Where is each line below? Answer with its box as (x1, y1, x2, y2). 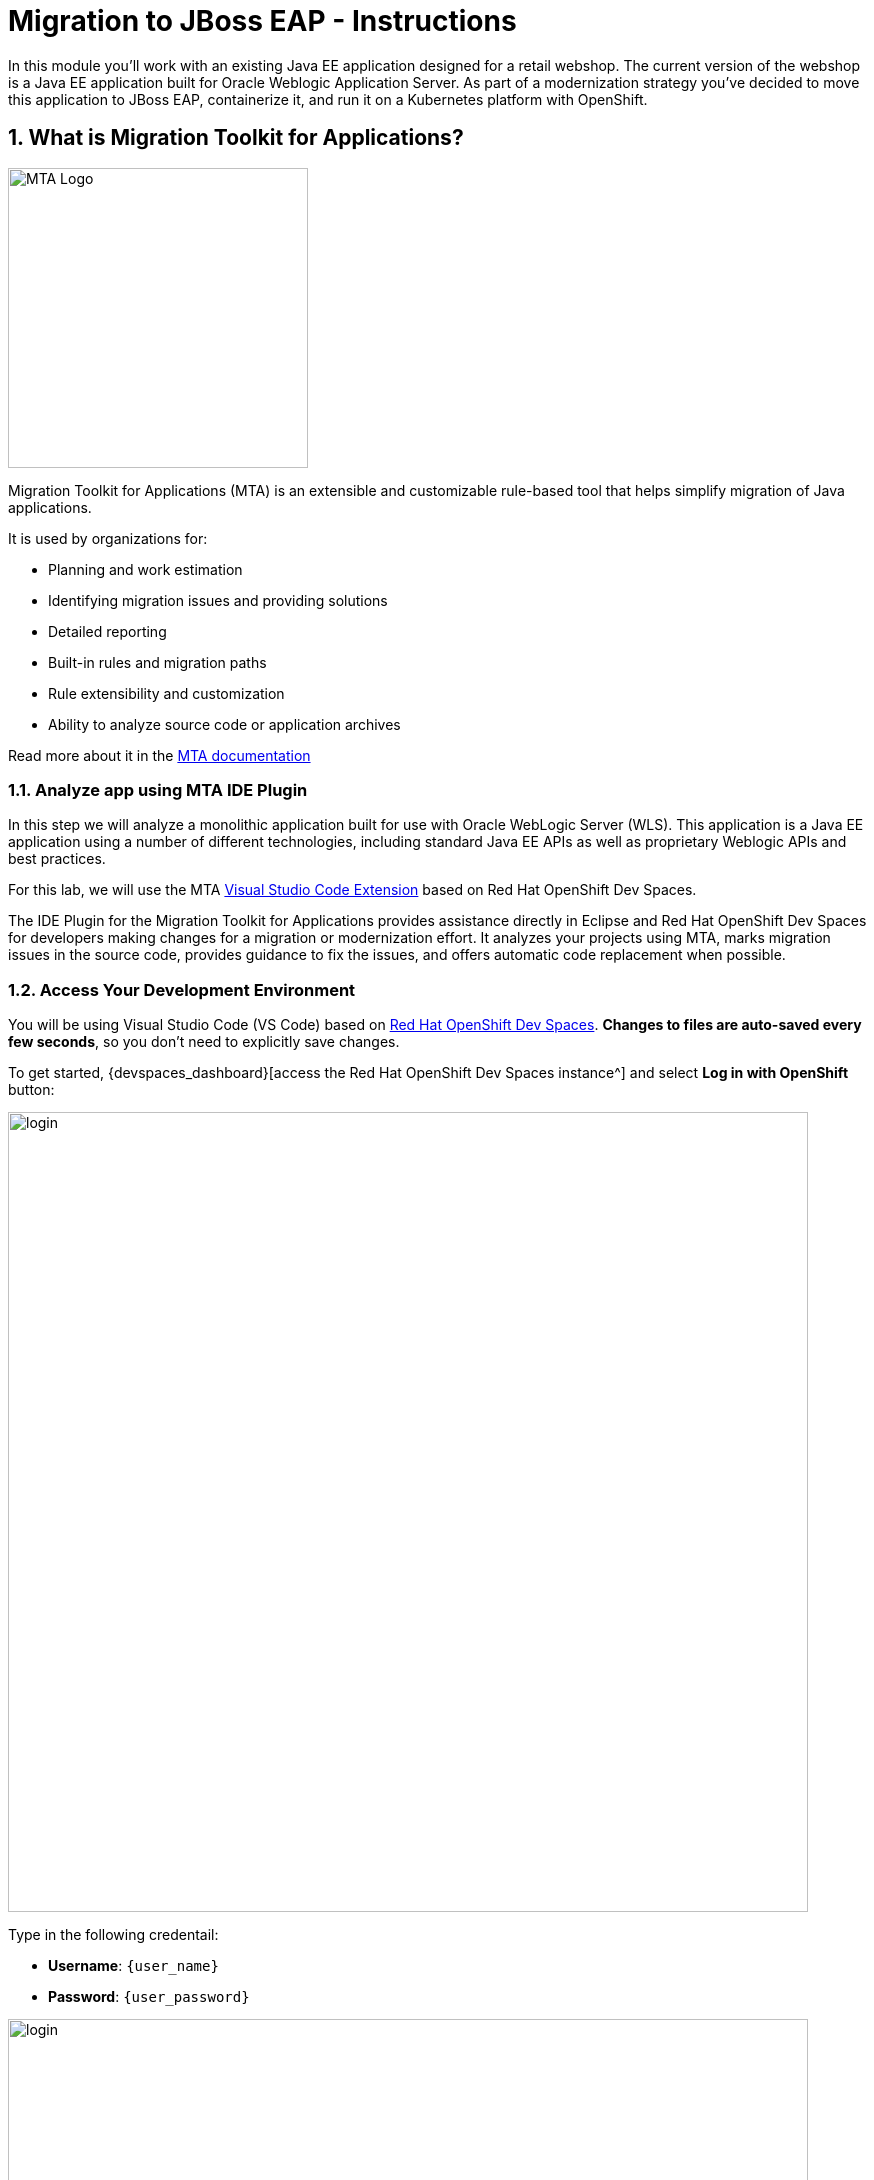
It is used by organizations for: (8, 529, 208, 547)
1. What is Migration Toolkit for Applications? (8, 125, 464, 151)
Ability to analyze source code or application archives (48, 715, 401, 733)
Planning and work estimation (48, 560, 243, 578)
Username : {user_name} (48, 1957, 219, 1975)
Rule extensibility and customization (48, 684, 285, 702)
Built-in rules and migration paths (48, 653, 267, 671)
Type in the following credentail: (8, 1926, 219, 1944)
